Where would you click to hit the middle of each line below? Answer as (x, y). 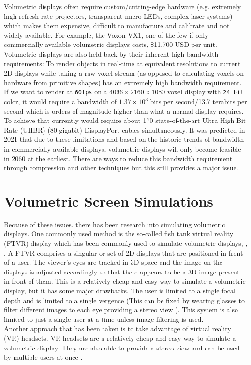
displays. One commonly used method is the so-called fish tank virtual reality (119, 234)
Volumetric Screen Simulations (109, 201)
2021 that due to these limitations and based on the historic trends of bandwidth (124, 139)
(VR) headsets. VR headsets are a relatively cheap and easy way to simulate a (120, 338)
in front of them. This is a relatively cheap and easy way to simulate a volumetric (125, 281)
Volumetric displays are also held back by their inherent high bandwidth (111, 53)
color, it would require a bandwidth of (60, 101)
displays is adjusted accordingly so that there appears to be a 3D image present (122, 271)
